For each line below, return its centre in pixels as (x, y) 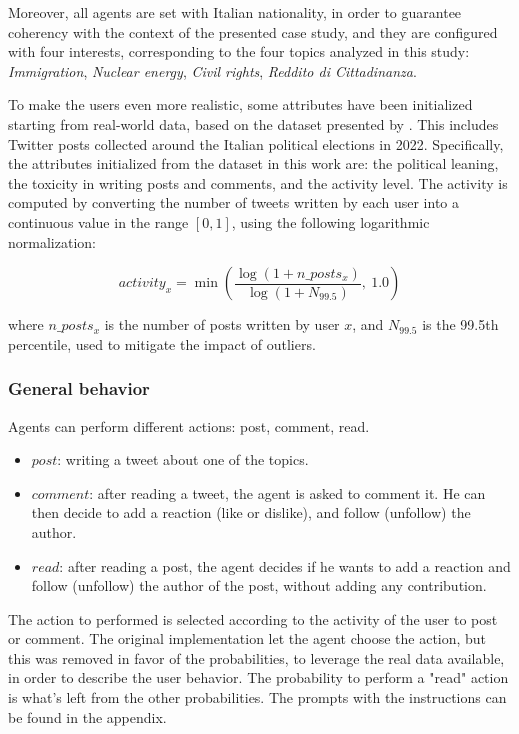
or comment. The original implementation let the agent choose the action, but (247, 638)
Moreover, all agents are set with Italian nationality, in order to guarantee (235, 12)
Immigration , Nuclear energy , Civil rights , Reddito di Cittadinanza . (212, 70)
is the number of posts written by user (222, 324)
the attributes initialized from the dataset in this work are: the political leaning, (253, 163)
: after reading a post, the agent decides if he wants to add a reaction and (285, 565)
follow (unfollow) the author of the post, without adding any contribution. (259, 585)
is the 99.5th (460, 324)
